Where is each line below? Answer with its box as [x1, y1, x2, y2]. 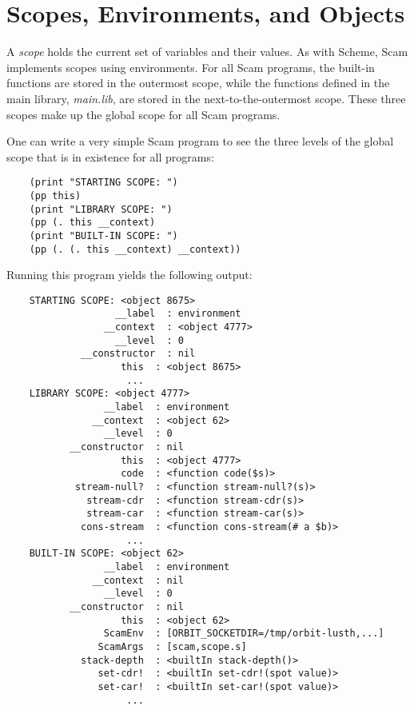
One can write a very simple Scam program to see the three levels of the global [6, 133, 394, 150]
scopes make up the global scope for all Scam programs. [6, 106, 281, 122]
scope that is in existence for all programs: [6, 148, 214, 165]
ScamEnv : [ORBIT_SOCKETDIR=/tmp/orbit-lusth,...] [103, 628, 384, 640]
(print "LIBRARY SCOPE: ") [29, 203, 173, 215]
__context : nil [92, 574, 184, 586]
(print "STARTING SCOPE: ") [29, 177, 178, 189]
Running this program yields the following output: [6, 266, 253, 283]
